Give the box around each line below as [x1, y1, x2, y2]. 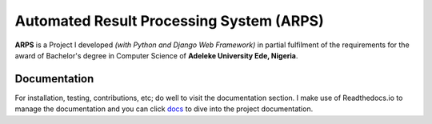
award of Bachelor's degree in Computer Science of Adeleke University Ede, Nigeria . [14, 50, 298, 60]
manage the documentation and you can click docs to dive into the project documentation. [14, 104, 314, 114]
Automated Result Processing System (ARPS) [14, 12, 324, 30]
